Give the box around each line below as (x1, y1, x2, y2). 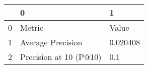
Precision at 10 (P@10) (20, 51, 102, 62)
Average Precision (20, 36, 83, 48)
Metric (20, 22, 43, 33)
